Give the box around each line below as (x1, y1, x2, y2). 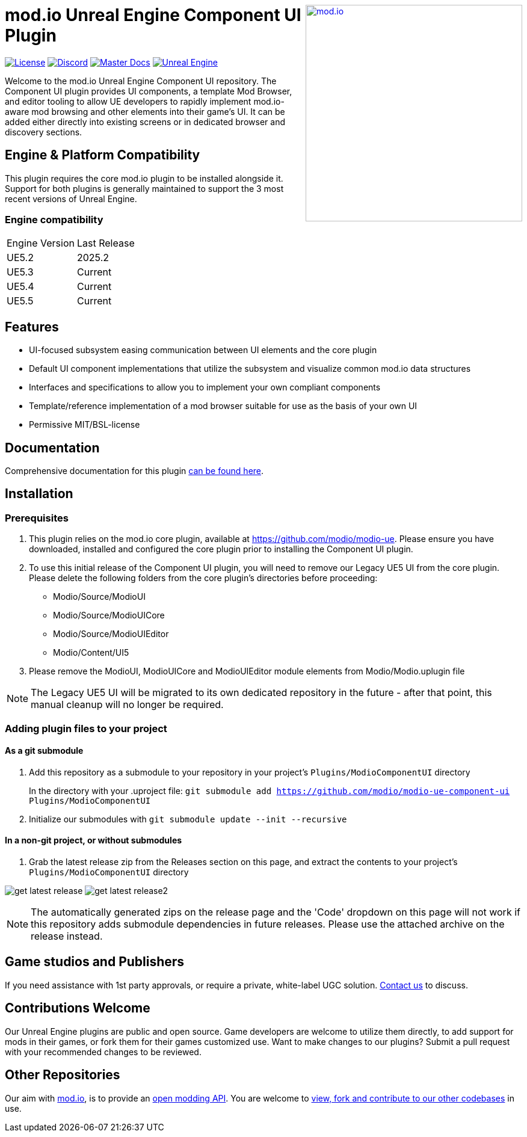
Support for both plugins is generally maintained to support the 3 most (5, 183, 284, 194)
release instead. (31, 930, 103, 943)
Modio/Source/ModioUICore (53, 610, 165, 621)
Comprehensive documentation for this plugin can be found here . (5, 466, 264, 476)
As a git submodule (5, 745, 84, 756)
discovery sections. (5, 126, 82, 137)
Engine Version (7, 237, 75, 250)
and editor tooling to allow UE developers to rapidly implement (5, 96, 251, 106)
